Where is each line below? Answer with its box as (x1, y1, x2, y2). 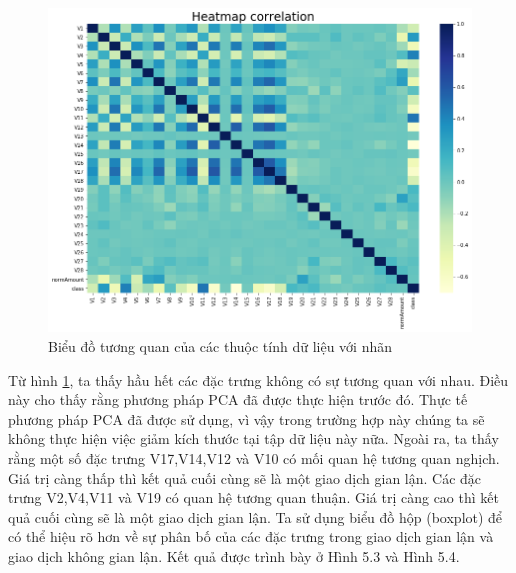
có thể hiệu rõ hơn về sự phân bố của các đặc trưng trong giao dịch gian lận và (8, 526, 494, 547)
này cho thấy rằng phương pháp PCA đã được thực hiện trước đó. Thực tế (8, 389, 468, 410)
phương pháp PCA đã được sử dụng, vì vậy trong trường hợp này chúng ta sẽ (8, 408, 485, 429)
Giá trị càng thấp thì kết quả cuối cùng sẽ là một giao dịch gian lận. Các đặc (8, 467, 482, 488)
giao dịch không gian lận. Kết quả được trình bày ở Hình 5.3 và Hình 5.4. (8, 545, 460, 566)
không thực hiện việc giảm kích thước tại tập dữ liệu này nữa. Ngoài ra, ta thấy (8, 428, 499, 449)
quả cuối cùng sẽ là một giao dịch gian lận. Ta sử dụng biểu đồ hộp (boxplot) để (8, 506, 503, 527)
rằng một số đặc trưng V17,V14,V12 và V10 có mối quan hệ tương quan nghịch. (8, 448, 500, 468)
